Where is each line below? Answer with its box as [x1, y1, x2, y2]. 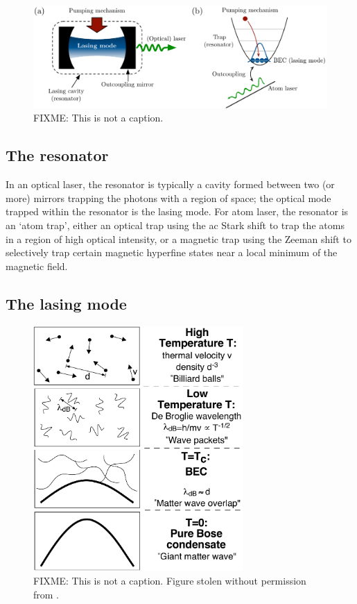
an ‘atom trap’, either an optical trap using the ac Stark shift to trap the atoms [6, 217, 345, 232]
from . [33, 587, 60, 601]
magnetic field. [6, 258, 68, 273]
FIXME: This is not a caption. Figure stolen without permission [33, 573, 306, 588]
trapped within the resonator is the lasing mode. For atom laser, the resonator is [6, 204, 349, 219]
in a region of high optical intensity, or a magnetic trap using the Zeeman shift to [6, 231, 351, 246]
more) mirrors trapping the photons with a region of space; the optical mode [6, 190, 331, 205]
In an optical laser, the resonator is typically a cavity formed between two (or [6, 177, 335, 192]
